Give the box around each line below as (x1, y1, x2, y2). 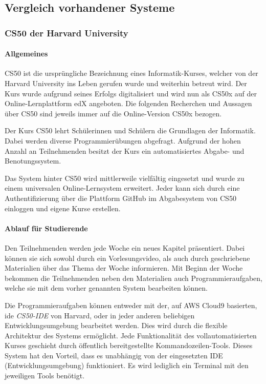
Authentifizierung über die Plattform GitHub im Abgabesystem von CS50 (5, 192, 236, 203)
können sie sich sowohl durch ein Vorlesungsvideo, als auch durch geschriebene (5, 252, 250, 263)
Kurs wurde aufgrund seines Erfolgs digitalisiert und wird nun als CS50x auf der (5, 88, 257, 98)
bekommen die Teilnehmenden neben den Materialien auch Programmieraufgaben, (5, 272, 262, 283)
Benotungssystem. (5, 155, 61, 166)
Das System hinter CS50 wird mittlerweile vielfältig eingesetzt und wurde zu (5, 172, 245, 183)
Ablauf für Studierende (5, 223, 88, 233)
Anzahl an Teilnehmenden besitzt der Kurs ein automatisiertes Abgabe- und (5, 145, 245, 156)
